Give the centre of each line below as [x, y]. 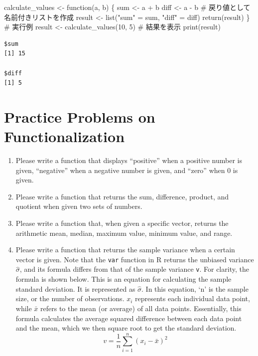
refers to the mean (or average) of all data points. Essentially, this [141, 308]
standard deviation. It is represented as [75, 288]
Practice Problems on [80, 116]
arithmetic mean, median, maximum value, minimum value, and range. [124, 233]
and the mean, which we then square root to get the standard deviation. [126, 328]
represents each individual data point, [193, 298]
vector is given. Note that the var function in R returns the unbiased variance [135, 259]
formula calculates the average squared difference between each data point [129, 318]
